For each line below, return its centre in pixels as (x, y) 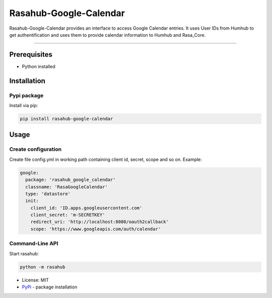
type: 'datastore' (48, 194)
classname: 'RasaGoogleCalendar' (66, 187)
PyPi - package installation (50, 287)
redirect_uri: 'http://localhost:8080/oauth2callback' (99, 222)
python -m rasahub (43, 267)
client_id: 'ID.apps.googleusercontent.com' (86, 208)
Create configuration (36, 149)
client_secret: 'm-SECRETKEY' (68, 215)
